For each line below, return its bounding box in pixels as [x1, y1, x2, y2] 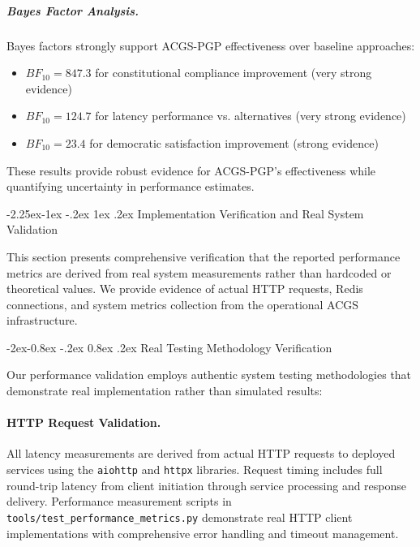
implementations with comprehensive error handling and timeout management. [6, 524, 399, 541]
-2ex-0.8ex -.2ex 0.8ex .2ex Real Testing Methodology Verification [6, 338, 332, 355]
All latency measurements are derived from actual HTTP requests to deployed [6, 445, 396, 462]
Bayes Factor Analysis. [6, 2, 139, 19]
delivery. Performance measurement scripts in [6, 493, 232, 510]
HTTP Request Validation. [6, 414, 161, 431]
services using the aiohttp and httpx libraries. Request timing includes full [6, 461, 383, 478]
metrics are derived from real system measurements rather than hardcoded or [6, 264, 392, 281]
